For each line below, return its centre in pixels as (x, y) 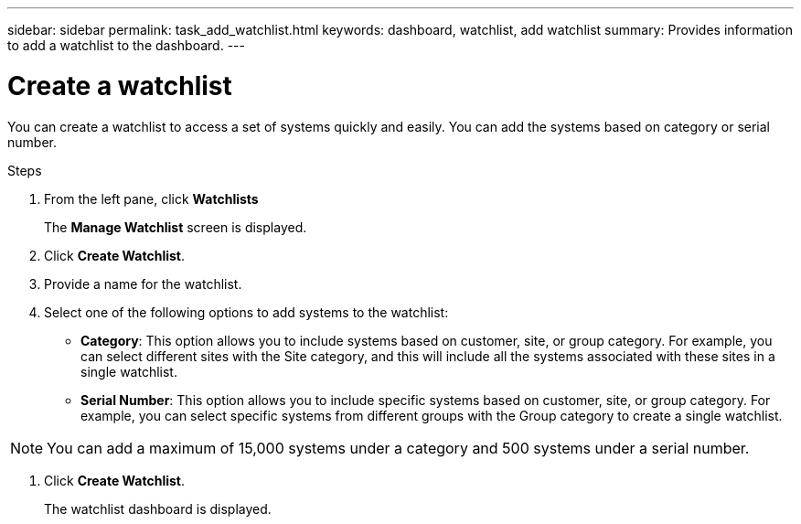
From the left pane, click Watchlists (151, 198)
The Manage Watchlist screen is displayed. (176, 227)
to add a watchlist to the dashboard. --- (126, 45)
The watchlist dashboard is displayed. (158, 508)
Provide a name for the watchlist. (143, 283)
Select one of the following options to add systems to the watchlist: (246, 312)
